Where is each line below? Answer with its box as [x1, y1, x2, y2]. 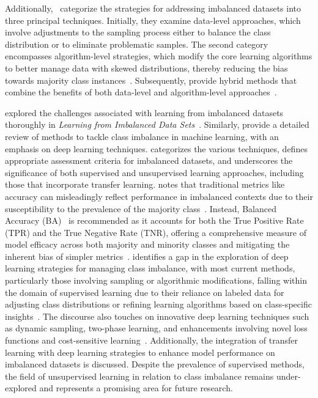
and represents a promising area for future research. [39, 381, 233, 394]
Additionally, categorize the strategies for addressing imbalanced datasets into [5, 2, 301, 14]
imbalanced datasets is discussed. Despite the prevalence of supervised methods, [5, 358, 305, 370]
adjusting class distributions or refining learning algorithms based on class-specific [5, 298, 312, 311]
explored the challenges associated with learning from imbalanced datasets [5, 106, 284, 119]
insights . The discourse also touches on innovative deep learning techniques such [5, 309, 309, 322]
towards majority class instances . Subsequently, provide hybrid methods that [5, 73, 297, 86]
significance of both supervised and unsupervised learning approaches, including [5, 166, 304, 179]
